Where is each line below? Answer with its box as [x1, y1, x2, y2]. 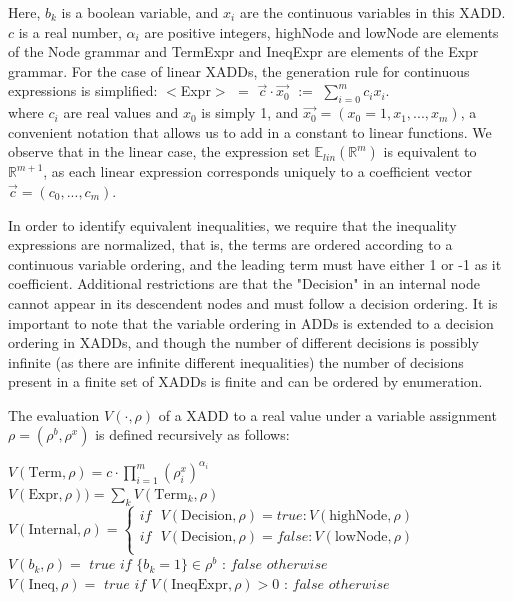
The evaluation [8, 404, 100, 425]
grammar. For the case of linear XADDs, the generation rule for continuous [8, 60, 470, 81]
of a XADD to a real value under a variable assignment [158, 404, 497, 425]
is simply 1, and [201, 102, 299, 123]
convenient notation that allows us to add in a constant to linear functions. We [8, 121, 492, 142]
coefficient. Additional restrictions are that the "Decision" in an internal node [8, 273, 480, 294]
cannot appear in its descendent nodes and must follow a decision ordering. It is [8, 292, 498, 313]
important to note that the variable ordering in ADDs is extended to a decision [8, 312, 494, 333]
